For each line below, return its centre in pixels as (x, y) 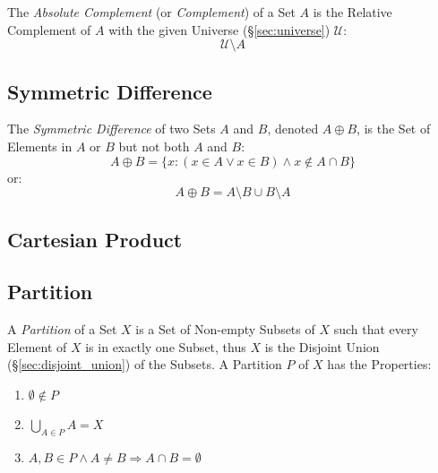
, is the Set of (394, 129)
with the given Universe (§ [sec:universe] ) (219, 29)
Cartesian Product (95, 239)
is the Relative (352, 12)
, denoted (293, 129)
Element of (37, 346)
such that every (376, 329)
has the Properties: (379, 364)
